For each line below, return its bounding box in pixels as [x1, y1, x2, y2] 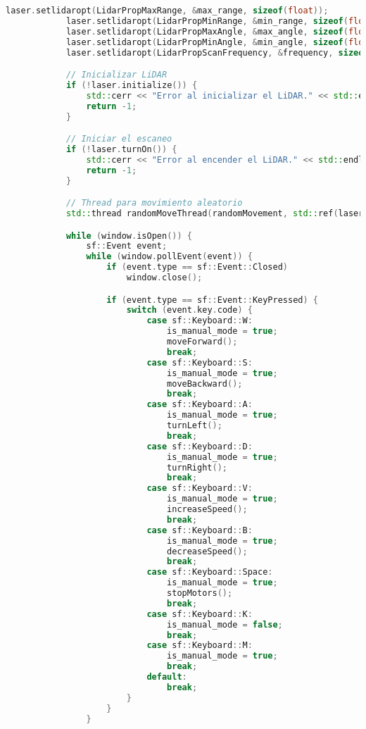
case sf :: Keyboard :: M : [146, 640, 253, 651]
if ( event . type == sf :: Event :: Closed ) [106, 262, 289, 273]
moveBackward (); [167, 378, 243, 389]
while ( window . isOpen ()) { [65, 230, 192, 241]
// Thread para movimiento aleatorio [65, 198, 243, 208]
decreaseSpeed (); [167, 546, 248, 556]
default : [146, 672, 187, 683]
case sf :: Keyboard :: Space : [146, 567, 273, 578]
